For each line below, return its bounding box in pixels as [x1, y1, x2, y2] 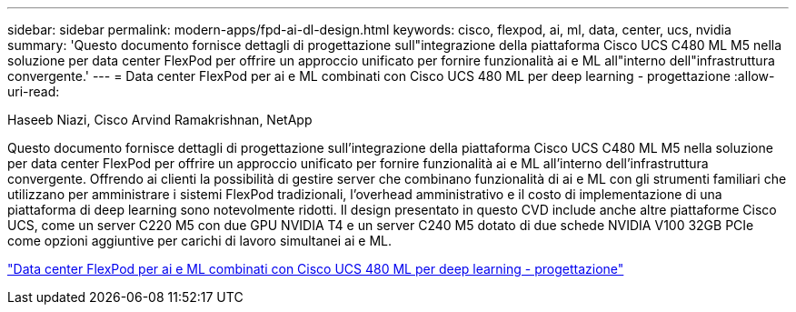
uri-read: [7, 84, 60, 99]
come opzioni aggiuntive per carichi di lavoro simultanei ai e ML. [7, 233, 392, 248]
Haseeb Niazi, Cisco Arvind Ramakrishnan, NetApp [7, 112, 313, 127]
